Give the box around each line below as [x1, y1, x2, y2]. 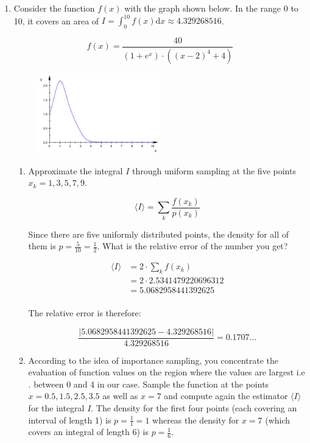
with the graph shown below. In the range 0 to [124, 2, 298, 14]
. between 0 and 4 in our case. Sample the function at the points [28, 377, 269, 390]
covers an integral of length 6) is [28, 425, 149, 438]
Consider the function [13, 2, 95, 14]
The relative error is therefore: [28, 307, 141, 319]
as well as [102, 389, 138, 402]
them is [28, 239, 56, 252]
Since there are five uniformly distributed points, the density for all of [28, 227, 289, 240]
